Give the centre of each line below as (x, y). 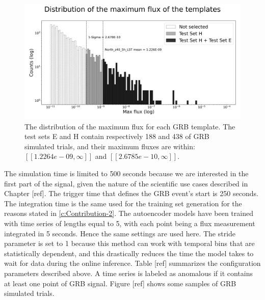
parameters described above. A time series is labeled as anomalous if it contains (128, 273)
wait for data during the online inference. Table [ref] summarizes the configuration (132, 263)
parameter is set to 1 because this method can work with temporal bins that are (129, 243)
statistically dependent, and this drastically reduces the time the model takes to (129, 253)
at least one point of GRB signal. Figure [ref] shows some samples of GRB (120, 283)
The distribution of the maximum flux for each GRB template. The (130, 126)
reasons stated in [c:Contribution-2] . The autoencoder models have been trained (129, 213)
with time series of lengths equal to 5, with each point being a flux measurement (130, 223)
